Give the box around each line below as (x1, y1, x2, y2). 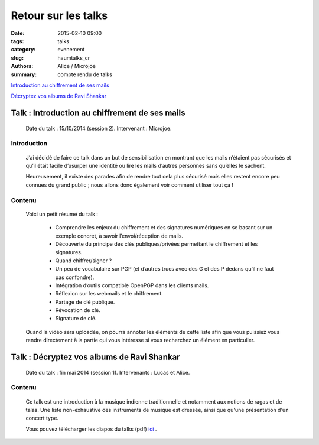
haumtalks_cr (57, 54, 90, 61)
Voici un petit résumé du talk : (25, 210, 99, 217)
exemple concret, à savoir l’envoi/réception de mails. (55, 232, 183, 239)
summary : (11, 71, 37, 78)
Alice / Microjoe (57, 63, 96, 70)
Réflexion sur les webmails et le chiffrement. (55, 290, 164, 297)
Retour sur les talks (11, 9, 108, 22)
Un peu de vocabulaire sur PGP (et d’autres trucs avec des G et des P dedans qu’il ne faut (55, 265, 274, 272)
